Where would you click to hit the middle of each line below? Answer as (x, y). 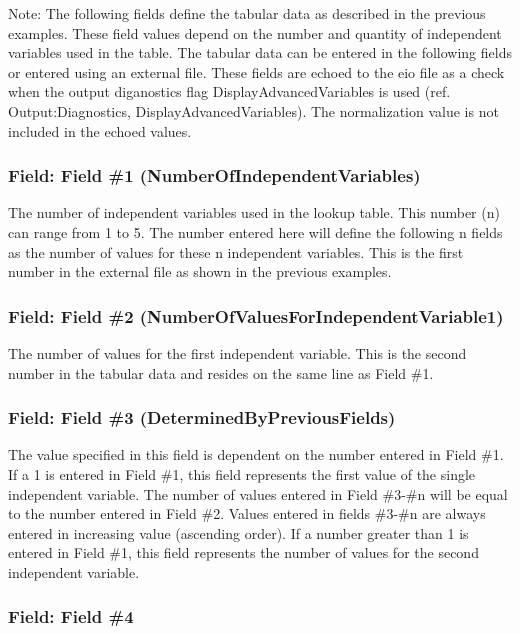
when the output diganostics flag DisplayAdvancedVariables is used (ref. (229, 91)
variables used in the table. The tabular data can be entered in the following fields (260, 52)
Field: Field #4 (71, 616)
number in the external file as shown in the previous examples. (200, 271)
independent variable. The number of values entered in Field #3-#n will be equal (258, 493)
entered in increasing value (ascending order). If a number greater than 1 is (238, 532)
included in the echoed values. (100, 130)
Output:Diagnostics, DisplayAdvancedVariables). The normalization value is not (253, 110)
